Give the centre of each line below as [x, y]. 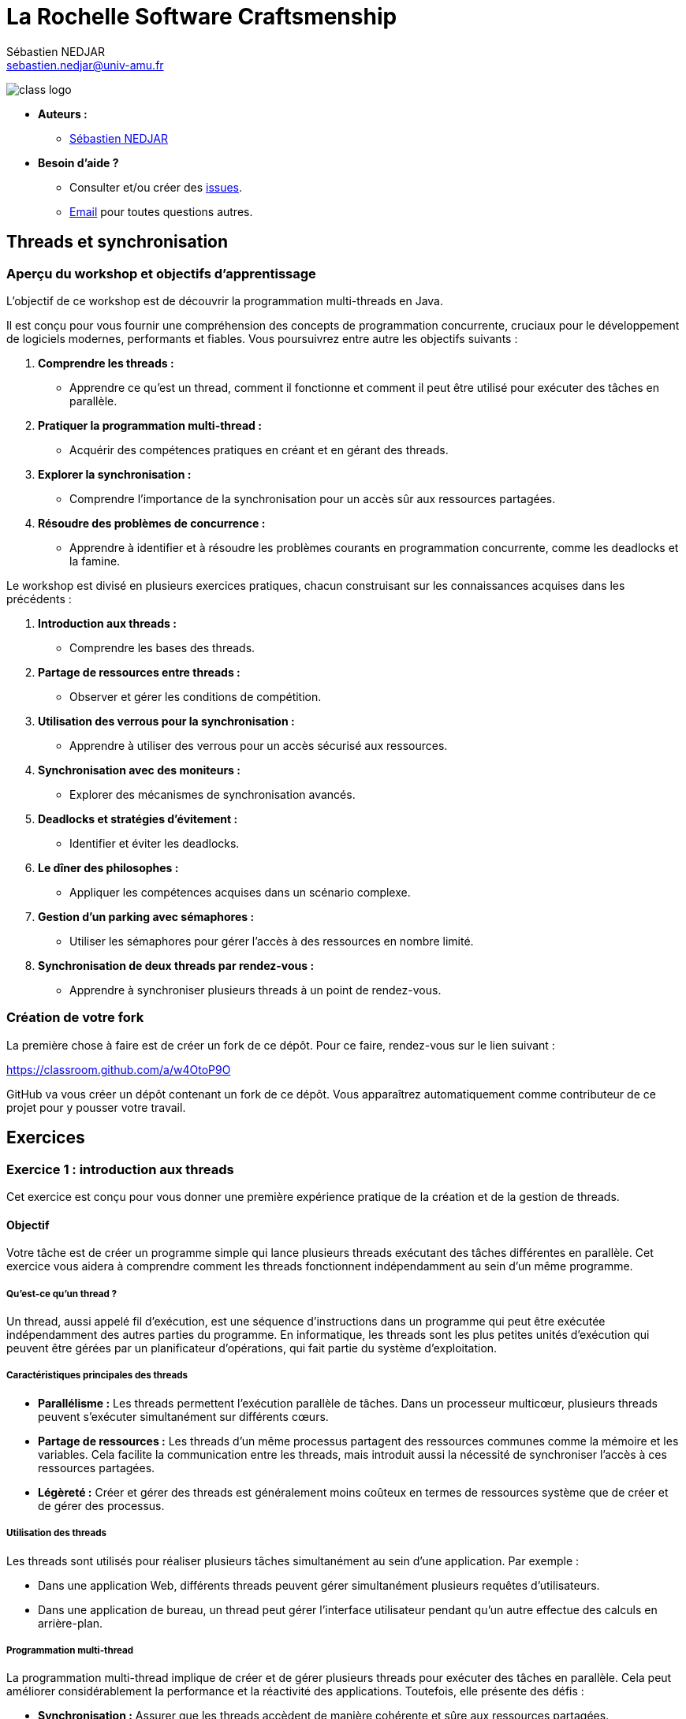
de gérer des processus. [101, 1505]
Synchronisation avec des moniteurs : [139, 770]
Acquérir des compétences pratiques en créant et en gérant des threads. [259, 449]
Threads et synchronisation [117, 242]
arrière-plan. [71, 1623]
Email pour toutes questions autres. [161, 211]
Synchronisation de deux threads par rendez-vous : [176, 965]
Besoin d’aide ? [78, 162]
